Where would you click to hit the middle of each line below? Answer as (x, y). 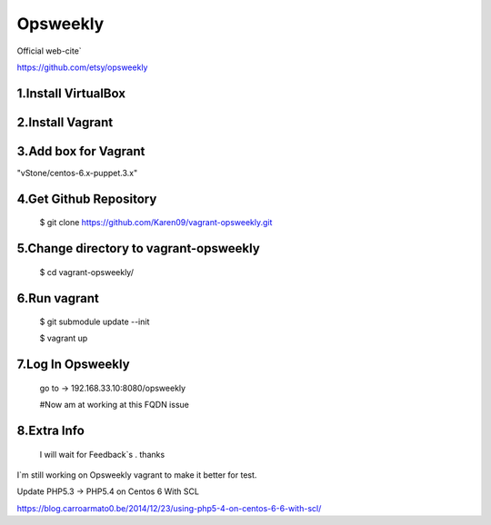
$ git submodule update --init (95, 322)
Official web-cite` (49, 51)
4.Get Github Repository (87, 198)
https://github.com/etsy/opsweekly (82, 67)
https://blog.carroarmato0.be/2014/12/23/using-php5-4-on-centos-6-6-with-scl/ (169, 508)
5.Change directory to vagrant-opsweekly (139, 248)
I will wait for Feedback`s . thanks (102, 454)
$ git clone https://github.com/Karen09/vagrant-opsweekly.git (156, 223)
